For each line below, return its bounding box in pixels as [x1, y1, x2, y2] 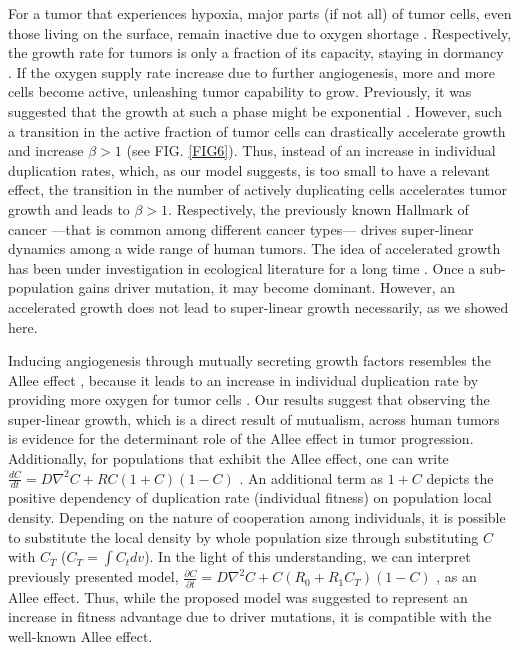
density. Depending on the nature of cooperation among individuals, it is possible [8, 507, 506, 528]
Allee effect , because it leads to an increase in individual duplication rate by [8, 369, 479, 390]
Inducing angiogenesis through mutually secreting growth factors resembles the [8, 350, 491, 371]
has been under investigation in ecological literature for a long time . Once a [8, 257, 476, 278]
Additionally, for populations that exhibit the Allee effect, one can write [8, 448, 449, 469]
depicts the [426, 467, 494, 488]
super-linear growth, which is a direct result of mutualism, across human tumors [8, 408, 500, 429]
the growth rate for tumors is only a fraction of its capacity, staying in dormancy [8, 42, 504, 63]
